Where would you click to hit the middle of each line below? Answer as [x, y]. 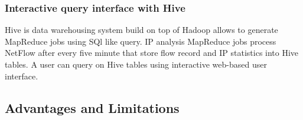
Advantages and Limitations [92, 107]
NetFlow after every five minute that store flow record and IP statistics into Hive [152, 53]
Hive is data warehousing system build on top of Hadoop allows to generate [141, 30]
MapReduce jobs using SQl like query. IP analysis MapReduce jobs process [141, 41]
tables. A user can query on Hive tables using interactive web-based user [136, 64]
